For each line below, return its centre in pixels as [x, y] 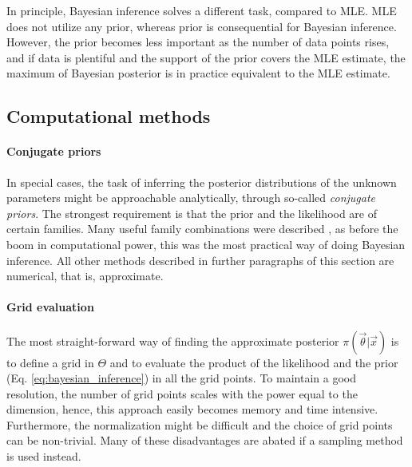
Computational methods [109, 116]
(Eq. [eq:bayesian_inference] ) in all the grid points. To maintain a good [181, 378]
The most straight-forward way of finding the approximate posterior [173, 340]
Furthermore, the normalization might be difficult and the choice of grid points [200, 424]
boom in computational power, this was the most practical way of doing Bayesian [206, 244]
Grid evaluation [50, 307]
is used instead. [44, 456]
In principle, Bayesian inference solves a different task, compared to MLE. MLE [202, 10]
